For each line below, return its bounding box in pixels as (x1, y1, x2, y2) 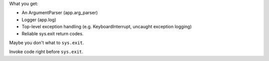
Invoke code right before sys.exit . (9, 49, 84, 55)
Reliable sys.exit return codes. (21, 30, 84, 37)
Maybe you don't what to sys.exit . (9, 40, 84, 46)
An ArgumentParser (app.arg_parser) (21, 10, 98, 16)
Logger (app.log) (21, 16, 57, 22)
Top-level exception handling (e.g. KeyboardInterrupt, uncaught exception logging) (21, 24, 192, 30)
